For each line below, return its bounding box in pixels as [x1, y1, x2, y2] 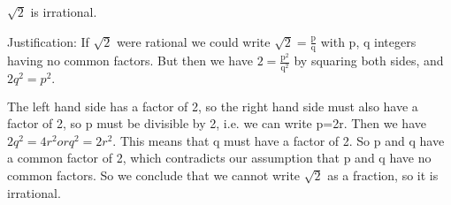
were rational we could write [116, 32, 271, 50]
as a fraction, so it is [327, 166, 439, 185]
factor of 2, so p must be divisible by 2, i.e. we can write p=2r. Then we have [7, 114, 426, 133]
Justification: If [7, 32, 89, 50]
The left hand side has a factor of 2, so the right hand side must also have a [7, 96, 418, 115]
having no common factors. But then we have [7, 51, 253, 70]
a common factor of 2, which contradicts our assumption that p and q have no [7, 148, 432, 167]
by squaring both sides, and [294, 51, 444, 70]
